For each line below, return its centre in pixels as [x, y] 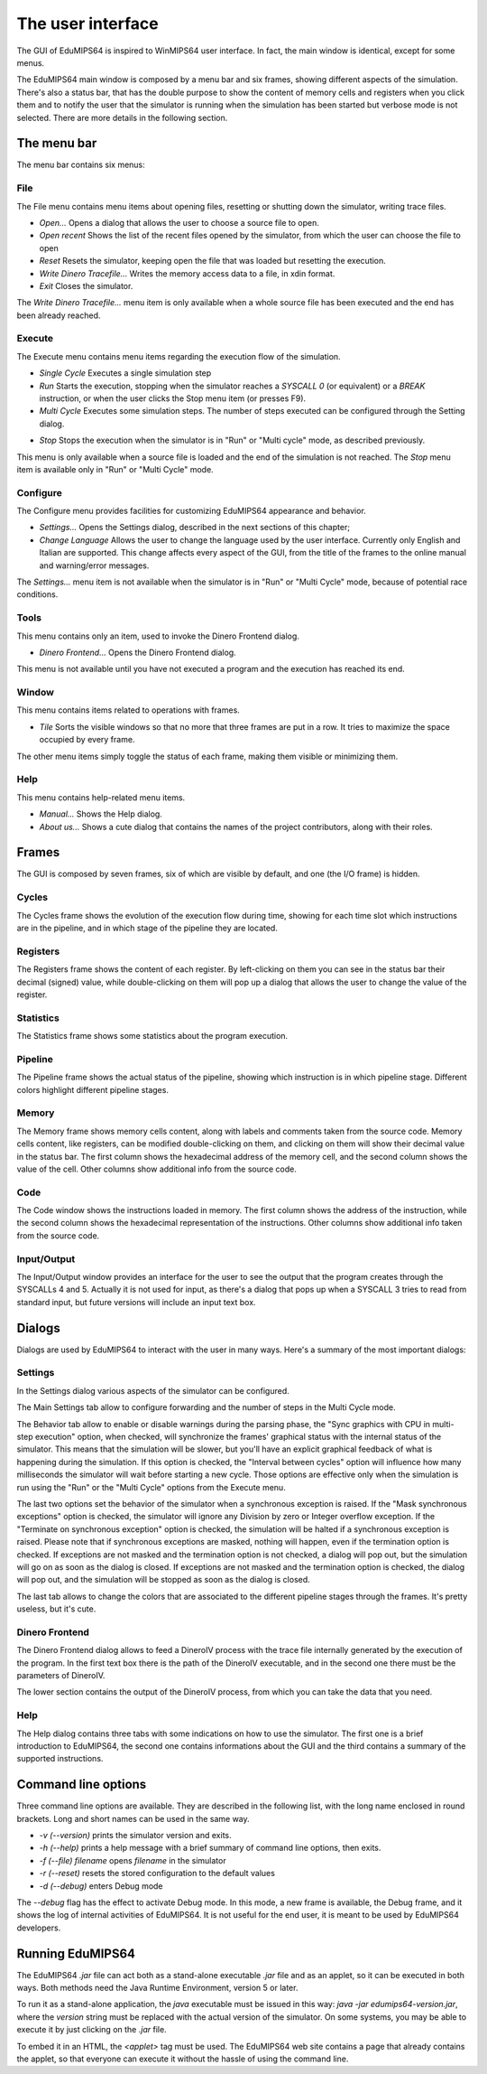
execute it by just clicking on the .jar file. [92, 2030]
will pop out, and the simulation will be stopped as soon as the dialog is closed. [163, 1580]
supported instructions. [60, 1759]
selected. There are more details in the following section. [122, 117]
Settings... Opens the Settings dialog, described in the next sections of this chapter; [195, 528]
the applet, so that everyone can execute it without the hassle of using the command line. [183, 2059]
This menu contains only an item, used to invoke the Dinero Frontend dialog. [158, 636]
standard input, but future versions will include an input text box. [136, 1302]
